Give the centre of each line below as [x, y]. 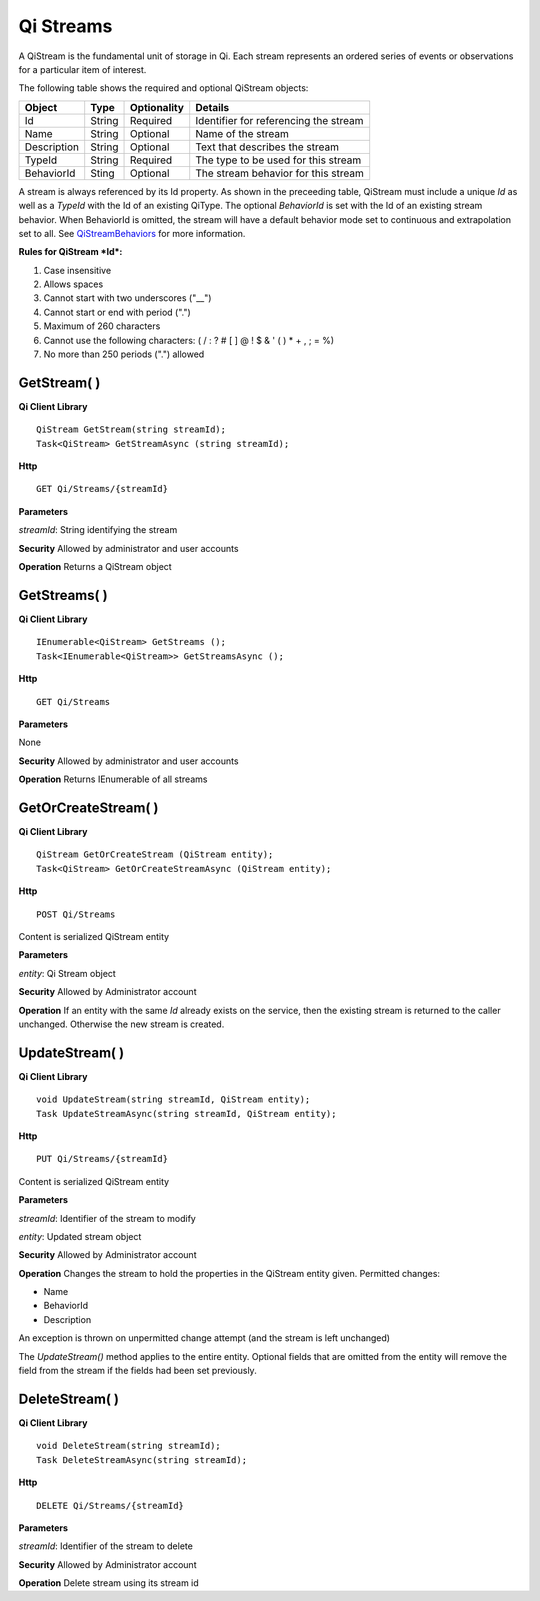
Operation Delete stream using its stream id [108, 1583]
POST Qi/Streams [76, 914]
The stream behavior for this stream [279, 173]
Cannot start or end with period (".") [117, 312]
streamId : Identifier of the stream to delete [106, 1546]
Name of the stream [242, 133]
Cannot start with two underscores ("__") [127, 298]
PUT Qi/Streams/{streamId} [102, 1159]
